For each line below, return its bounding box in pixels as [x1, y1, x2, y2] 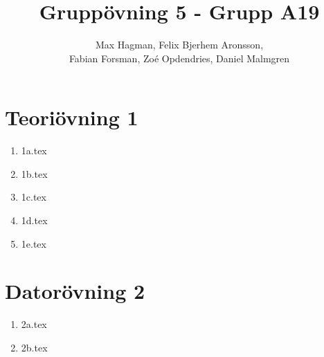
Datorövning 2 [5, 277, 145, 305]
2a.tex [21, 317, 47, 331]
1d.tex [21, 213, 48, 228]
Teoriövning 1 [5, 103, 138, 131]
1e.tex [21, 236, 46, 250]
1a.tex [21, 143, 47, 158]
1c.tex [21, 190, 46, 204]
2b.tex [21, 340, 48, 354]
